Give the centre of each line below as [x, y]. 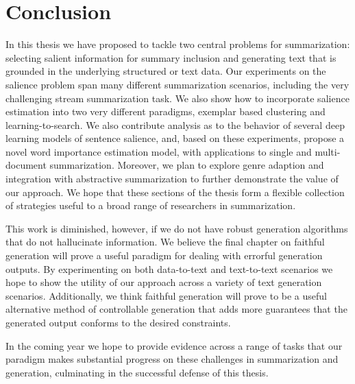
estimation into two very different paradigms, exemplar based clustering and [166, 111]
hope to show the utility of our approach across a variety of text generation [164, 282]
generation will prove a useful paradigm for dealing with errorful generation [164, 255]
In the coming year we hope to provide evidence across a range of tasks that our [174, 345]
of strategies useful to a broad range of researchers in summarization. [151, 205]
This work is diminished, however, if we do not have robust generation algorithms [177, 228]
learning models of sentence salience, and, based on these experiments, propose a [175, 138]
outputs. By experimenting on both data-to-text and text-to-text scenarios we [169, 268]
